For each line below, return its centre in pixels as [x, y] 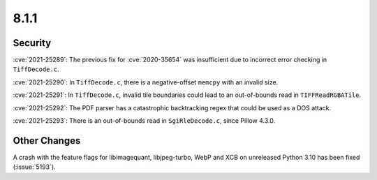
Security [32, 43]
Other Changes [47, 141]
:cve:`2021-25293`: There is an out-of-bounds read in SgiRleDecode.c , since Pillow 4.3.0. [144, 121]
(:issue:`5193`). [34, 167]
